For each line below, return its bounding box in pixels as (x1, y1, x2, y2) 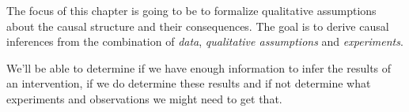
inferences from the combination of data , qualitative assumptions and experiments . (6, 33, 403, 50)
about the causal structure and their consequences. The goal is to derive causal (6, 17, 389, 34)
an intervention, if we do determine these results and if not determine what (6, 75, 371, 91)
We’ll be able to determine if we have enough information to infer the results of (6, 59, 392, 76)
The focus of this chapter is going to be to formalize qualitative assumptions (6, 2, 377, 18)
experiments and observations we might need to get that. (6, 90, 282, 106)
